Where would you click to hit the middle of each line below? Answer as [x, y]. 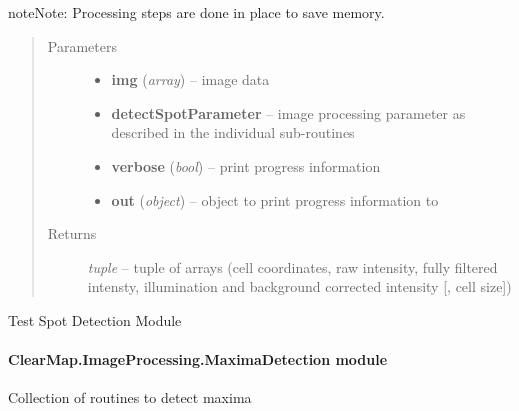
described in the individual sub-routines [233, 132]
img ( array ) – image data [190, 79]
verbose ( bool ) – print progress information [246, 165]
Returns [72, 233]
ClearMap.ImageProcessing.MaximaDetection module [198, 359]
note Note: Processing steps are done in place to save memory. [196, 12]
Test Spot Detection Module [95, 319]
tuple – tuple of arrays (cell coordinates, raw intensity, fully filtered [292, 266]
